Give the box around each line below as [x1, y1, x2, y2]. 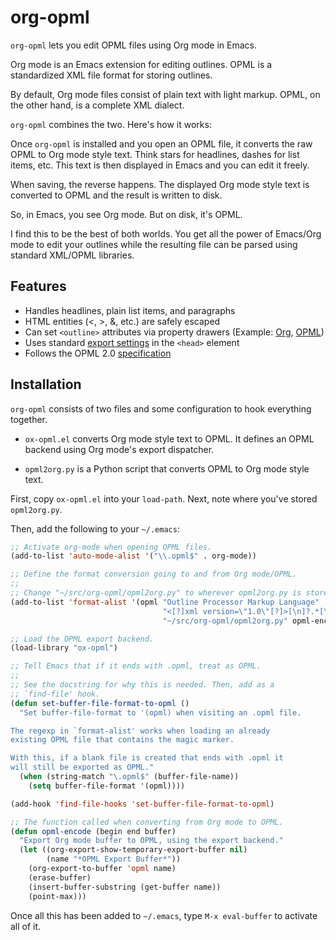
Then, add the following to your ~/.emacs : [10, 522, 180, 535]
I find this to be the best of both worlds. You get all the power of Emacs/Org [10, 227, 322, 240]
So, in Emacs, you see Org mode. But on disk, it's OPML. [10, 208, 243, 220]
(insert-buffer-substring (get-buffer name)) [28, 882, 222, 892]
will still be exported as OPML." [10, 762, 155, 773]
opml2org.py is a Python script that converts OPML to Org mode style [24, 462, 310, 475]
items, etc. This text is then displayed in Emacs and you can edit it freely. [10, 159, 310, 171]
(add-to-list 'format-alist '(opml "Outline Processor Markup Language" [10, 597, 320, 607]
